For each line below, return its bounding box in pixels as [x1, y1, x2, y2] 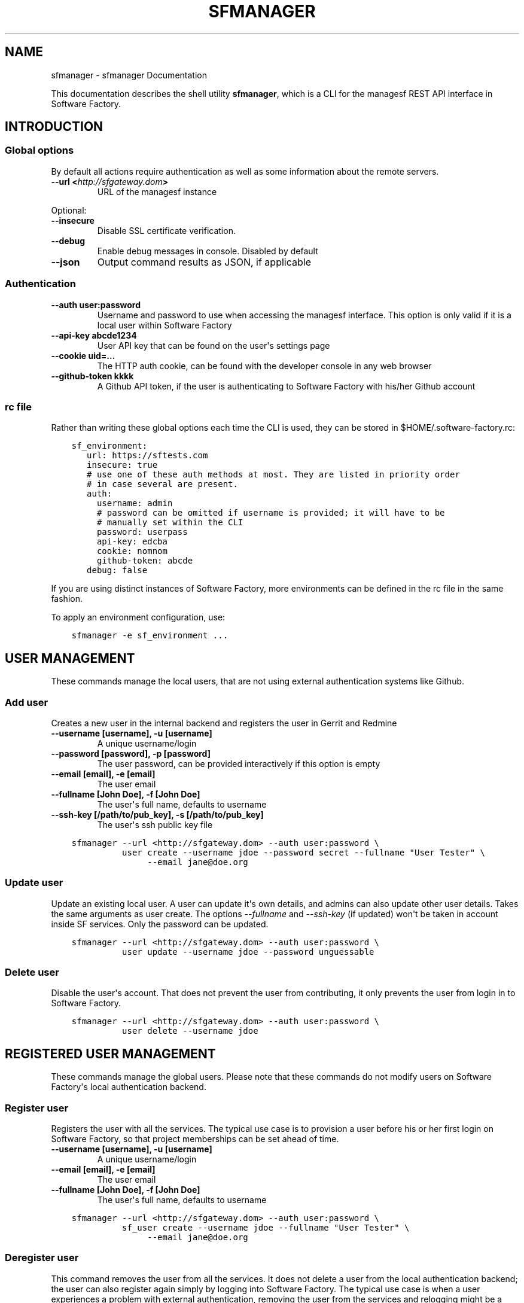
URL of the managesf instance [97, 186, 217, 197]
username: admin [96, 498, 173, 509]
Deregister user [5, 1252, 79, 1264]
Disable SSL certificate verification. [97, 225, 236, 236]
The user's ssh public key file [97, 819, 213, 830]
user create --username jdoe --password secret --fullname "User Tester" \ [122, 847, 485, 857]
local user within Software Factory [97, 319, 232, 330]
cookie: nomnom [96, 546, 167, 556]
